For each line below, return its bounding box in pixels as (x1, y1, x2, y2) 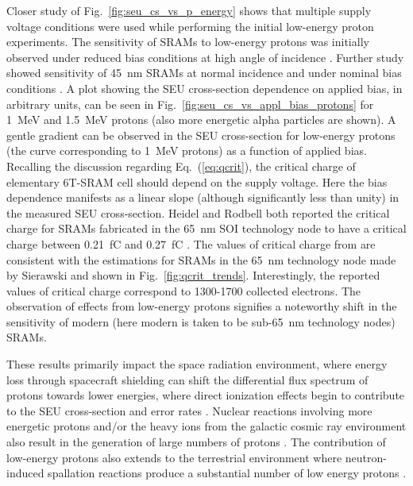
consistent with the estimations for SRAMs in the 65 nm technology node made (6, 251, 396, 268)
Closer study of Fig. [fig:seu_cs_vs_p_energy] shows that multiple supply (6, 2, 372, 18)
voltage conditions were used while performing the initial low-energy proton (6, 17, 374, 34)
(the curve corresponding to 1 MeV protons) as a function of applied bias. (6, 142, 367, 159)
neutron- (345, 449, 387, 465)
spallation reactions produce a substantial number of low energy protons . (48, 465, 407, 481)
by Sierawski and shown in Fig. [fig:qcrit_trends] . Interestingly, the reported (6, 267, 380, 283)
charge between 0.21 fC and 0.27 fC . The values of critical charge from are (6, 235, 376, 252)
